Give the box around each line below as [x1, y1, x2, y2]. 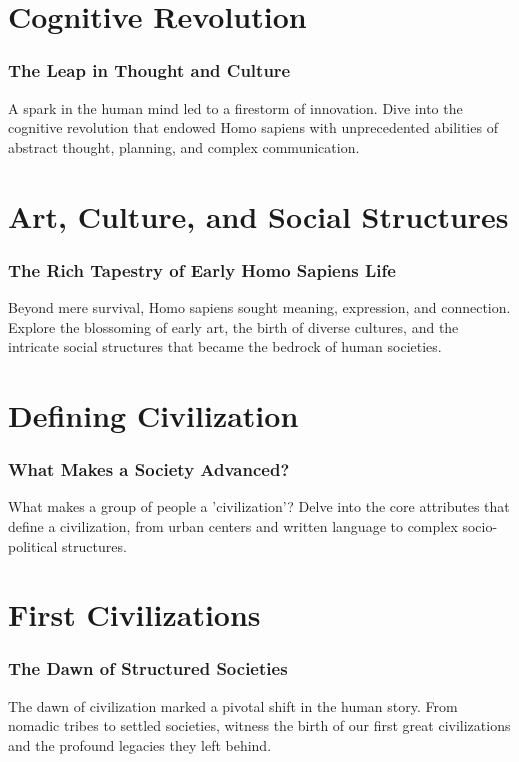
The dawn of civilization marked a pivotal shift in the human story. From [8, 695, 458, 716]
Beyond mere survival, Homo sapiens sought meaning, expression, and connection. [8, 296, 511, 317]
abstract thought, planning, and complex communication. [8, 136, 360, 157]
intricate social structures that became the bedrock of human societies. [8, 336, 442, 357]
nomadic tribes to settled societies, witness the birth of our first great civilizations [8, 715, 511, 736]
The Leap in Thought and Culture [8, 58, 291, 83]
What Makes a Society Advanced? [8, 457, 290, 482]
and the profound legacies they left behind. [8, 734, 272, 755]
